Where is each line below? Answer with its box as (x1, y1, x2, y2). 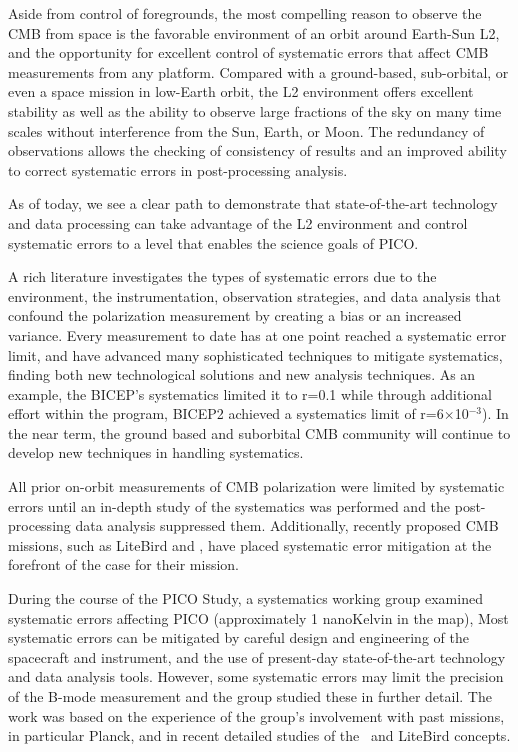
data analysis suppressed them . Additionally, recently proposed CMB (75, 515, 499, 536)
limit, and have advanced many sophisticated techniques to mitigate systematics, (8, 344, 503, 365)
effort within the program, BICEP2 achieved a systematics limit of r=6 (8, 403, 444, 424)
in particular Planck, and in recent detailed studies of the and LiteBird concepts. (8, 725, 511, 746)
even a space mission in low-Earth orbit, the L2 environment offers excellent (8, 81, 474, 102)
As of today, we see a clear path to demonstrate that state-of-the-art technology (8, 193, 498, 214)
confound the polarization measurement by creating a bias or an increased (8, 305, 462, 326)
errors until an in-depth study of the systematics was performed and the (8, 495, 451, 516)
